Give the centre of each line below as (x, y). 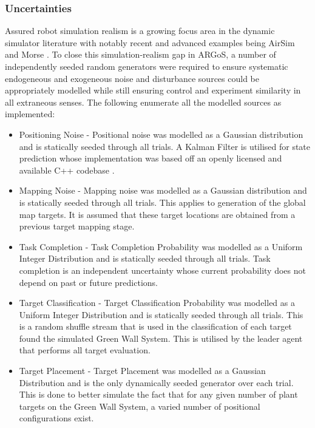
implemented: (30, 114)
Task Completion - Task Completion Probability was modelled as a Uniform (161, 246)
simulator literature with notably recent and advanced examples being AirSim (150, 42)
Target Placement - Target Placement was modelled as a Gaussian (142, 371)
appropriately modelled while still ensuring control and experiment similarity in (153, 90)
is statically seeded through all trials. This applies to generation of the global (162, 202)
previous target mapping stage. (77, 226)
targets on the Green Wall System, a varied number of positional (140, 406)
